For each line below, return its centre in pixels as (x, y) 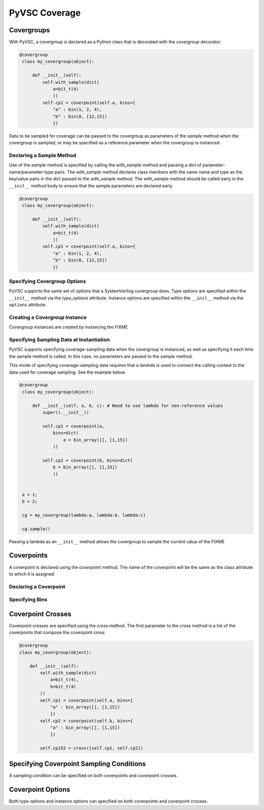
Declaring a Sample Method (43, 156)
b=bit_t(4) (63, 686)
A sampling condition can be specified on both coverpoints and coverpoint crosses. (93, 775)
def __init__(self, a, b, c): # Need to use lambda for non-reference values (128, 405)
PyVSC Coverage (45, 13)
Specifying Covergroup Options (48, 281)
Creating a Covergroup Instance (48, 317)
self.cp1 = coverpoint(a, (73, 426)
